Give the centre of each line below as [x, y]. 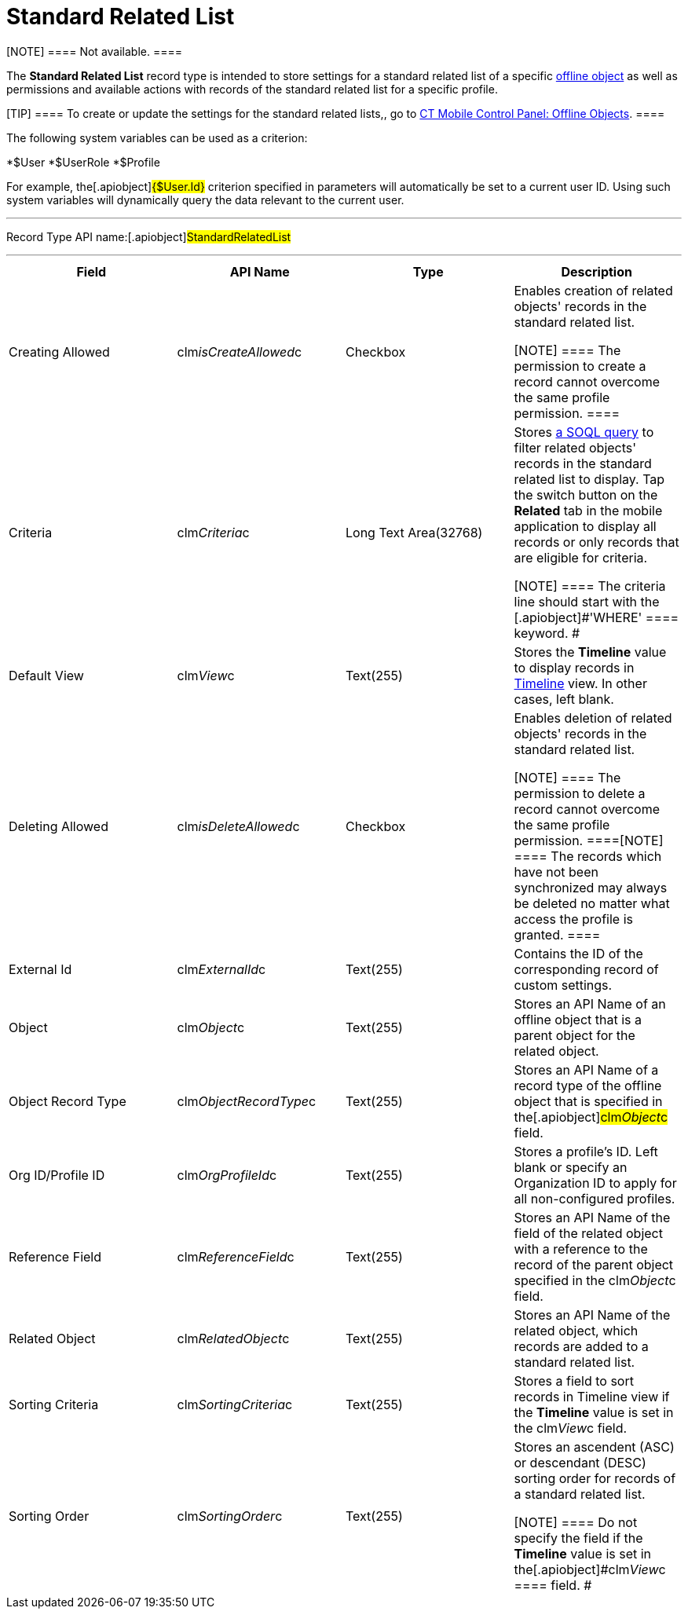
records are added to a [581, 1346]
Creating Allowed [59, 352]
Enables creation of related [593, 290]
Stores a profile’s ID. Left [586, 1151]
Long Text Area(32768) [414, 532]
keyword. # [547, 633]
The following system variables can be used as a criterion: [157, 137]
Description [597, 271]
